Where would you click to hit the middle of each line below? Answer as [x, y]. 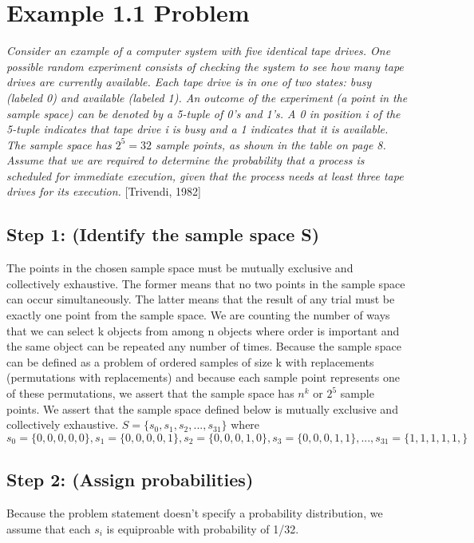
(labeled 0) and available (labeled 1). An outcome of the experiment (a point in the [207, 97]
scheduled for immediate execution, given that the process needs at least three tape [205, 175]
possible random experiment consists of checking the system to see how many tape [205, 66]
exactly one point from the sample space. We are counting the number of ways [198, 315]
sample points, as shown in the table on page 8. [271, 144]
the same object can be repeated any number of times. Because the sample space [204, 346]
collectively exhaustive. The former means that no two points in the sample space [206, 283]
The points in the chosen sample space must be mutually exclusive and [180, 268]
